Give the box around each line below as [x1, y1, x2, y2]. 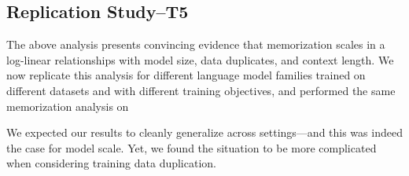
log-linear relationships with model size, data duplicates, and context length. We [6, 51, 394, 68]
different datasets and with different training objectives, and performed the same [6, 82, 396, 98]
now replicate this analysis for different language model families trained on [6, 67, 366, 83]
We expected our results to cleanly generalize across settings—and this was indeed [6, 124, 403, 141]
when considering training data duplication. [6, 155, 216, 171]
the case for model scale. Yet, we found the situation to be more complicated [6, 139, 377, 156]
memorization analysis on [6, 97, 129, 114]
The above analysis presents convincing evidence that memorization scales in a [6, 36, 385, 53]
